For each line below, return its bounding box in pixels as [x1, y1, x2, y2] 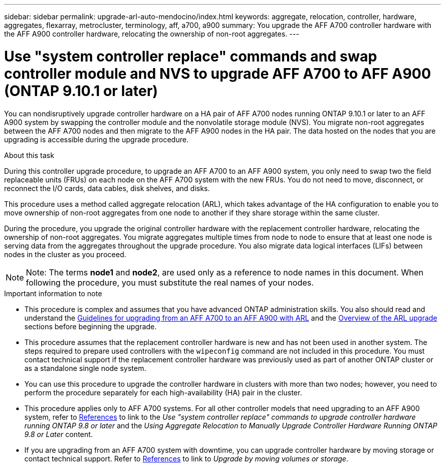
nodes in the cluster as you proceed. [4, 250, 126, 259]
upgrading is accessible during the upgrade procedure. [4, 135, 189, 144]
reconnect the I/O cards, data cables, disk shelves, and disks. [4, 183, 210, 193]
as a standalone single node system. [24, 363, 146, 372]
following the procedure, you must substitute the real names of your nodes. [26, 277, 314, 288]
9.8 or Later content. [24, 429, 93, 439]
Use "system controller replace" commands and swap [4, 47, 377, 65]
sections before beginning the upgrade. [24, 322, 157, 331]
